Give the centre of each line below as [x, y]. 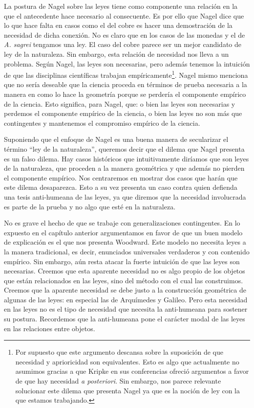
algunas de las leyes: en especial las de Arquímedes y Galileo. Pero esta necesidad [126, 299]
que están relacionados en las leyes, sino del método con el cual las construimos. [124, 280]
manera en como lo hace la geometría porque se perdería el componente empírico [125, 94]
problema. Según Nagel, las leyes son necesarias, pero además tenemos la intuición [127, 63]
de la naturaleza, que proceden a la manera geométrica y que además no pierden [124, 168]
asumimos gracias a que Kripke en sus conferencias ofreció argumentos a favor [132, 371]
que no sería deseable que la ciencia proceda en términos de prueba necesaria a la [126, 84]
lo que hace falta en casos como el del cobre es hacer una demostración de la [118, 25]
